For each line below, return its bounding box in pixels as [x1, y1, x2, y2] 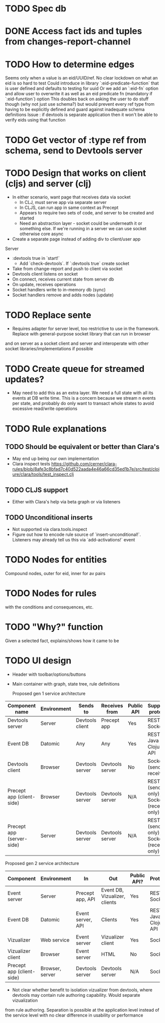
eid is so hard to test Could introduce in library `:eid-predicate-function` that [5, 80, 159, 86]
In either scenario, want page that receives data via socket [12, 194, 131, 200]
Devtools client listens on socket [12, 271, 78, 277]
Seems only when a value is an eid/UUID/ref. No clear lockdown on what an [5, 75, 158, 81]
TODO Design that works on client [5, 167, 146, 178]
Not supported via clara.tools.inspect [12, 526, 87, 532]
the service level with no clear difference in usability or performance [5, 1012, 143, 1018]
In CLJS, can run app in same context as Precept [19, 205, 119, 210]
